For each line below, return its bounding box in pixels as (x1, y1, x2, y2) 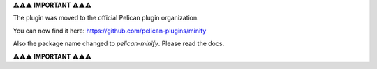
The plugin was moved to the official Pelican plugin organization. (13, 14, 199, 22)
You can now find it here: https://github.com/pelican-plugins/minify (13, 26, 207, 35)
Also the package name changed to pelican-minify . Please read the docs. (13, 39, 225, 48)
